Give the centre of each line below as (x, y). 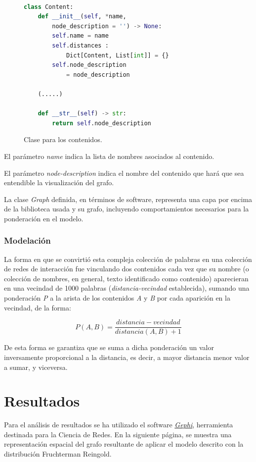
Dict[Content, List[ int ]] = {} (117, 55)
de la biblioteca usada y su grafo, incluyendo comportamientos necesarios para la (127, 209)
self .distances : (80, 45)
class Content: (49, 7)
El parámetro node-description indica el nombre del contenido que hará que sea (124, 173)
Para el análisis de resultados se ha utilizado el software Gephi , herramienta (119, 425)
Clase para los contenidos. (63, 139)
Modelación (27, 240)
